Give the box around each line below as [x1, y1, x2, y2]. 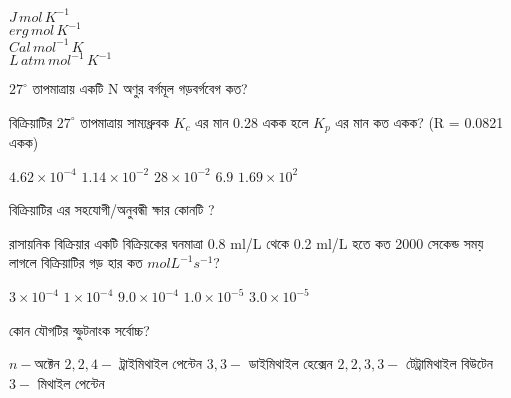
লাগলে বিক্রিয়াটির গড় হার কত [9, 252, 143, 273]
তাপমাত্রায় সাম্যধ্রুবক [80, 111, 169, 132]
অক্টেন [34, 353, 60, 374]
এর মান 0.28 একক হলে [195, 111, 309, 132]
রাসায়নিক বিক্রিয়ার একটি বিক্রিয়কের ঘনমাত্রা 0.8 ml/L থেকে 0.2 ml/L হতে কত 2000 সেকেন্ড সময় [9, 232, 484, 253]
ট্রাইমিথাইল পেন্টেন [119, 353, 202, 374]
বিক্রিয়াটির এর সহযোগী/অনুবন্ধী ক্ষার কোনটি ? [9, 199, 215, 220]
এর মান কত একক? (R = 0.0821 [335, 111, 504, 132]
